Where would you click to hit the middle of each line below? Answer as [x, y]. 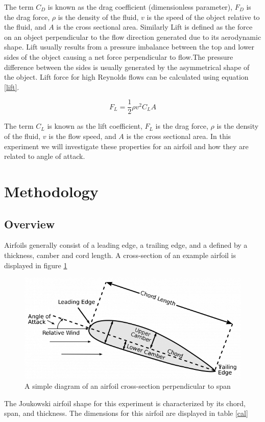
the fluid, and [25, 27]
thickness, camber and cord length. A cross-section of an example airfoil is [120, 255]
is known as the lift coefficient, [95, 126]
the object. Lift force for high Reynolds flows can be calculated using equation [126, 77]
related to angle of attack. [45, 156]
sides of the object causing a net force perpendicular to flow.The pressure [119, 56]
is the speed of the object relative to [203, 17]
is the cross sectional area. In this [179, 136]
